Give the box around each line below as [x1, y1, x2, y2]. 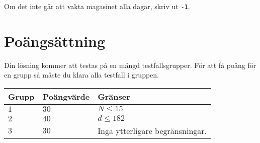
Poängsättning [4, 30, 106, 51]
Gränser [98, 90, 130, 102]
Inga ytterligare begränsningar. [98, 124, 207, 136]
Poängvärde [42, 90, 90, 102]
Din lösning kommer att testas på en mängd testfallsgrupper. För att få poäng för [4, 59, 256, 70]
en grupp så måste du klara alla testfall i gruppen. [4, 69, 159, 80]
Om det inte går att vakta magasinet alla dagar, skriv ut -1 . [4, 1, 190, 11]
